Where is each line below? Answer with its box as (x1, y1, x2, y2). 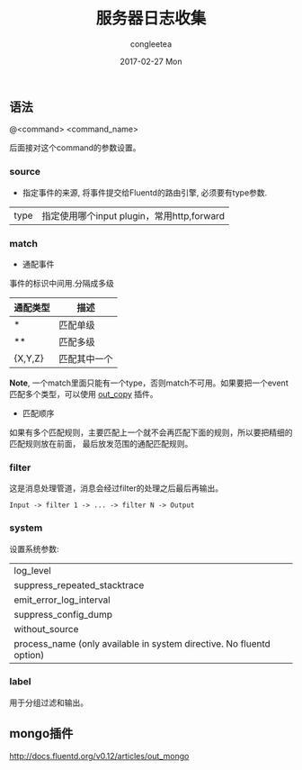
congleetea (129, 38, 173, 50)
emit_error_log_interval (13, 593, 111, 606)
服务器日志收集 (95, 8, 207, 29)
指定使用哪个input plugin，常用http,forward (41, 209, 225, 222)
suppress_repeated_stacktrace (13, 578, 145, 591)
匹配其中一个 (58, 352, 114, 365)
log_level (13, 564, 51, 576)
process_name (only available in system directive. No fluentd (13, 637, 271, 649)
